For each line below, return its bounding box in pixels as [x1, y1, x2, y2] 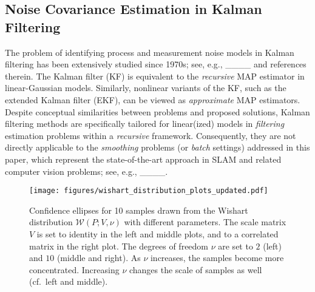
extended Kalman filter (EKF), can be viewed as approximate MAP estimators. [5, 93, 300, 106]
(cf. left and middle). [29, 275, 108, 288]
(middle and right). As [56, 251, 141, 264]
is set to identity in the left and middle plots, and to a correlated [36, 227, 279, 240]
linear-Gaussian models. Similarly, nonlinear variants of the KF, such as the [5, 81, 286, 94]
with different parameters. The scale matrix [124, 216, 286, 228]
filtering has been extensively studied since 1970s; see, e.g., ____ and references [5, 58, 307, 70]
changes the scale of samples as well [129, 263, 262, 276]
